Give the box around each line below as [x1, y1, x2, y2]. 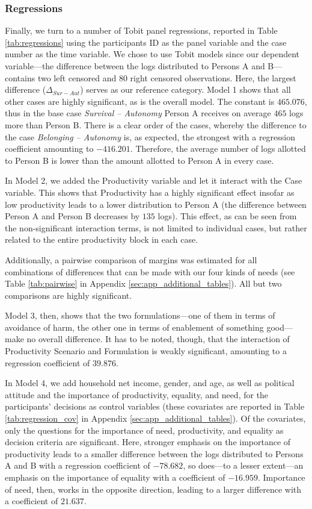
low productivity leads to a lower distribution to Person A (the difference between [5, 198, 307, 210]
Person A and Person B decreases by [5, 210, 140, 222]
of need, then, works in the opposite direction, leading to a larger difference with [5, 482, 302, 495]
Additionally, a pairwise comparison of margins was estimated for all [5, 253, 257, 266]
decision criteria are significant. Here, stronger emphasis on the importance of [5, 436, 291, 448]
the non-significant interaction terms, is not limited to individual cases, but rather [5, 221, 307, 234]
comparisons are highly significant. [5, 289, 132, 301]
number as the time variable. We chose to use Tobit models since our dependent [5, 48, 300, 60]
